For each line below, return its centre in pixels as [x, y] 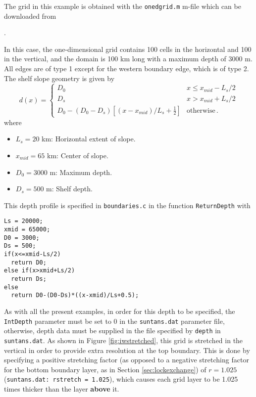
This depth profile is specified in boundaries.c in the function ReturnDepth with [127, 205]
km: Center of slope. [78, 155]
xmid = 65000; [27, 230]
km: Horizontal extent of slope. [89, 139]
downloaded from [30, 16]
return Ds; [29, 279]
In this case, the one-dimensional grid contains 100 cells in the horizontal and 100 [128, 49]
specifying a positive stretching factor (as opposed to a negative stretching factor [127, 360]
